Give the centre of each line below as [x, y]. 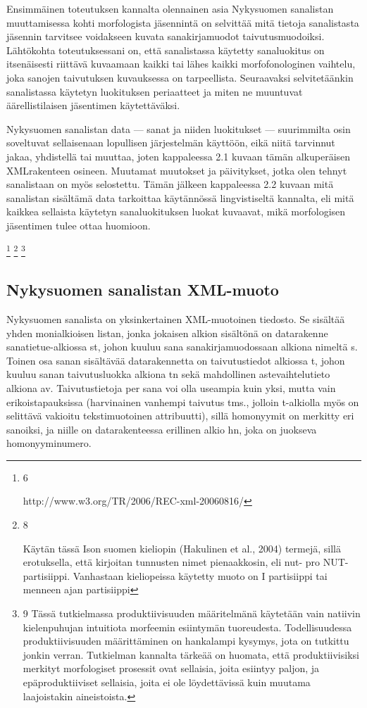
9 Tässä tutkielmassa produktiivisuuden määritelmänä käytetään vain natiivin [192, 613]
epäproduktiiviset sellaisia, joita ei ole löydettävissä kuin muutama [167, 682]
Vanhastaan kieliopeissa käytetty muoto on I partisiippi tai [200, 575]
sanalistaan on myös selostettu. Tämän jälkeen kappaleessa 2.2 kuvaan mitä [170, 184]
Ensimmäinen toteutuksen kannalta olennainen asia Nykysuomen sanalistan [170, 8]
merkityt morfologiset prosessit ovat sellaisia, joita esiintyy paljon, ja [171, 668]
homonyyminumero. [49, 443]
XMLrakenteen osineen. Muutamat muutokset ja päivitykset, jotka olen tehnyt [177, 170]
